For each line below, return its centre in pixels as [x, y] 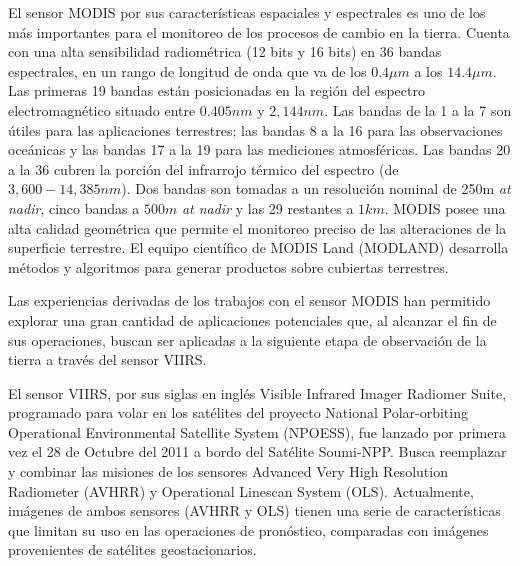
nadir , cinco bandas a [74, 207]
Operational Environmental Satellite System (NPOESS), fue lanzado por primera [257, 431]
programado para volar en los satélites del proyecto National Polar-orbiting [238, 412]
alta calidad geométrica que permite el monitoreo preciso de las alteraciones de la [257, 227]
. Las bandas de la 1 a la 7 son [418, 109]
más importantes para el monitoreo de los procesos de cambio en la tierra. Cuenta [259, 31]
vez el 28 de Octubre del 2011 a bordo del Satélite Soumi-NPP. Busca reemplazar [257, 451]
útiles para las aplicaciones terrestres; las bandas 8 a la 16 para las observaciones [255, 129]
